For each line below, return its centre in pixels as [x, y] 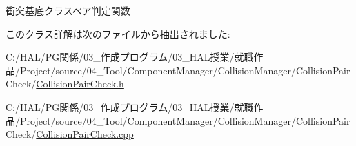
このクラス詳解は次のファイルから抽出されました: [118, 33]
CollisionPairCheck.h [80, 84]
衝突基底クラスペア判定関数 [68, 10]
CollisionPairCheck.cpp [85, 134]
